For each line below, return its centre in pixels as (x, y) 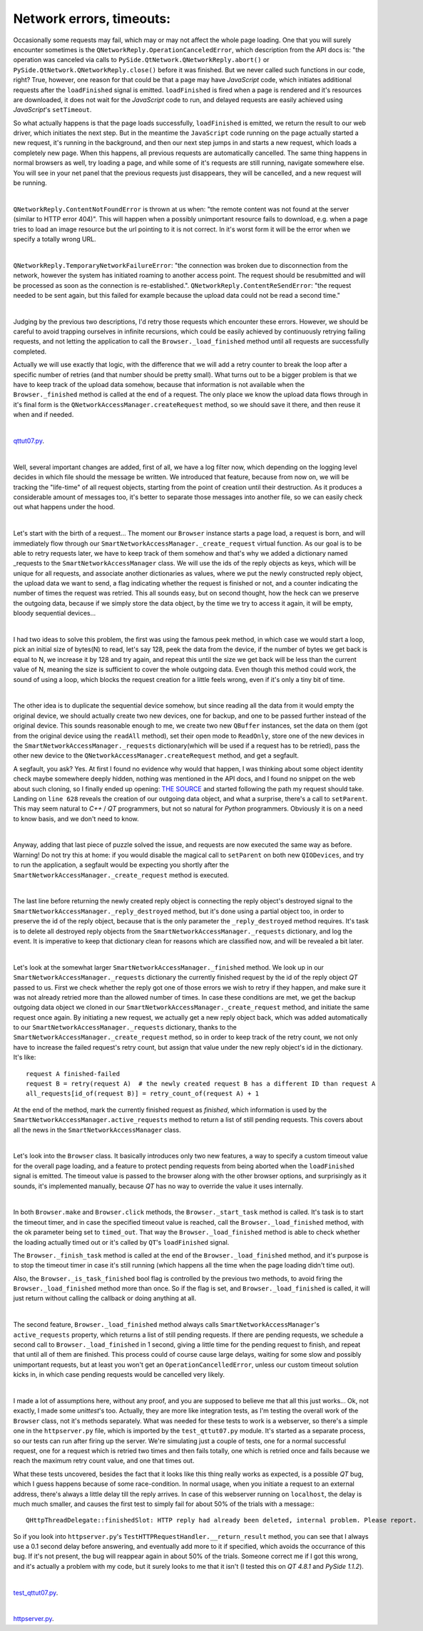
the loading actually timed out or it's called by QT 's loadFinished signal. (121, 1242)
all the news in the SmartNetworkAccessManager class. (97, 1130)
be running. (30, 183)
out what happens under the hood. (64, 507)
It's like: (25, 1058)
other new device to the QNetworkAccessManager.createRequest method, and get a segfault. (156, 756)
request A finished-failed (73, 1074)
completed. (30, 351)
